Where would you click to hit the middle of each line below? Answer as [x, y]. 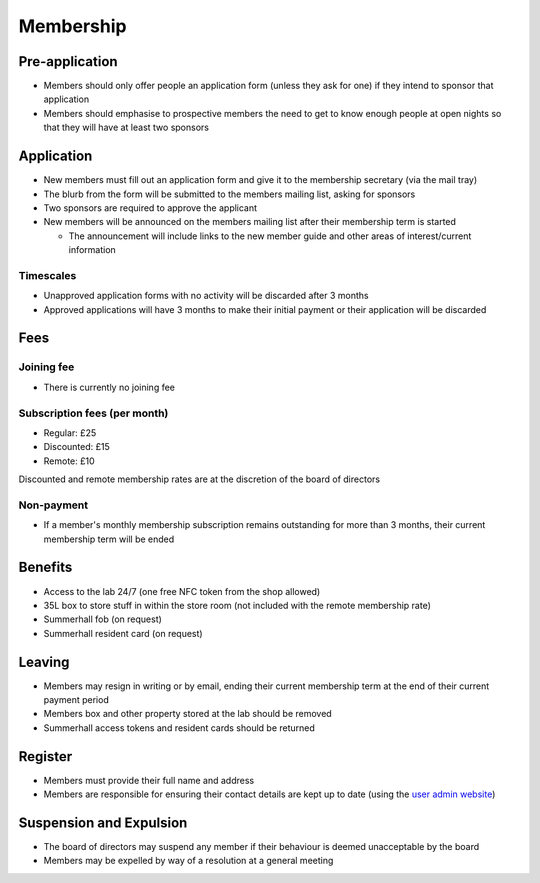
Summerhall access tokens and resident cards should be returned [179, 727]
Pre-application [68, 61]
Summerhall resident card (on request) [123, 633]
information [92, 250]
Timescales [47, 275]
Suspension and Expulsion [103, 822]
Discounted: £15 [76, 447]
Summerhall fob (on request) [102, 619]
